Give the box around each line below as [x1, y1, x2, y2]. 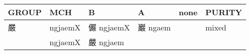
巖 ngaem [138, 22, 171, 33]
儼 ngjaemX [88, 22, 130, 33]
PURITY [205, 6, 243, 18]
